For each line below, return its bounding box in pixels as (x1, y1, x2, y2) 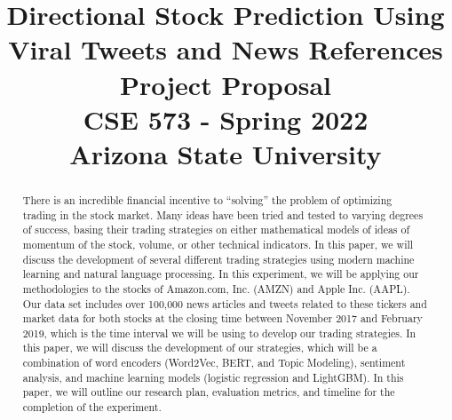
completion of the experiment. (22, 400, 162, 415)
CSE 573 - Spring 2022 (83, 100, 369, 137)
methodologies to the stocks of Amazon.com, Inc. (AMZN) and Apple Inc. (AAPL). (22, 281, 410, 296)
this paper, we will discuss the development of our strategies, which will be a (22, 340, 377, 355)
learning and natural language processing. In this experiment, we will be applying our (22, 266, 419, 281)
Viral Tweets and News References (8, 31, 443, 67)
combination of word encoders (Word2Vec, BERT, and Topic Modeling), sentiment (22, 355, 406, 370)
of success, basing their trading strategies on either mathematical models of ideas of (22, 222, 410, 237)
